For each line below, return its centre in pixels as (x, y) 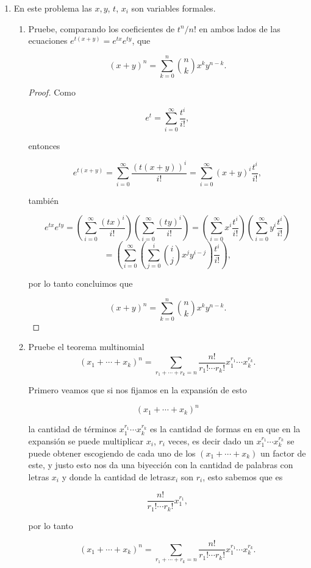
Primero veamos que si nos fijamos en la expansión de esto (138, 390)
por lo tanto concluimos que (80, 283)
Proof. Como (52, 92)
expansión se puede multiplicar (86, 440)
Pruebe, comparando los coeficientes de (102, 28)
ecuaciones (48, 40)
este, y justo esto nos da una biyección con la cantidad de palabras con (161, 465)
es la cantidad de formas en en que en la (225, 429)
